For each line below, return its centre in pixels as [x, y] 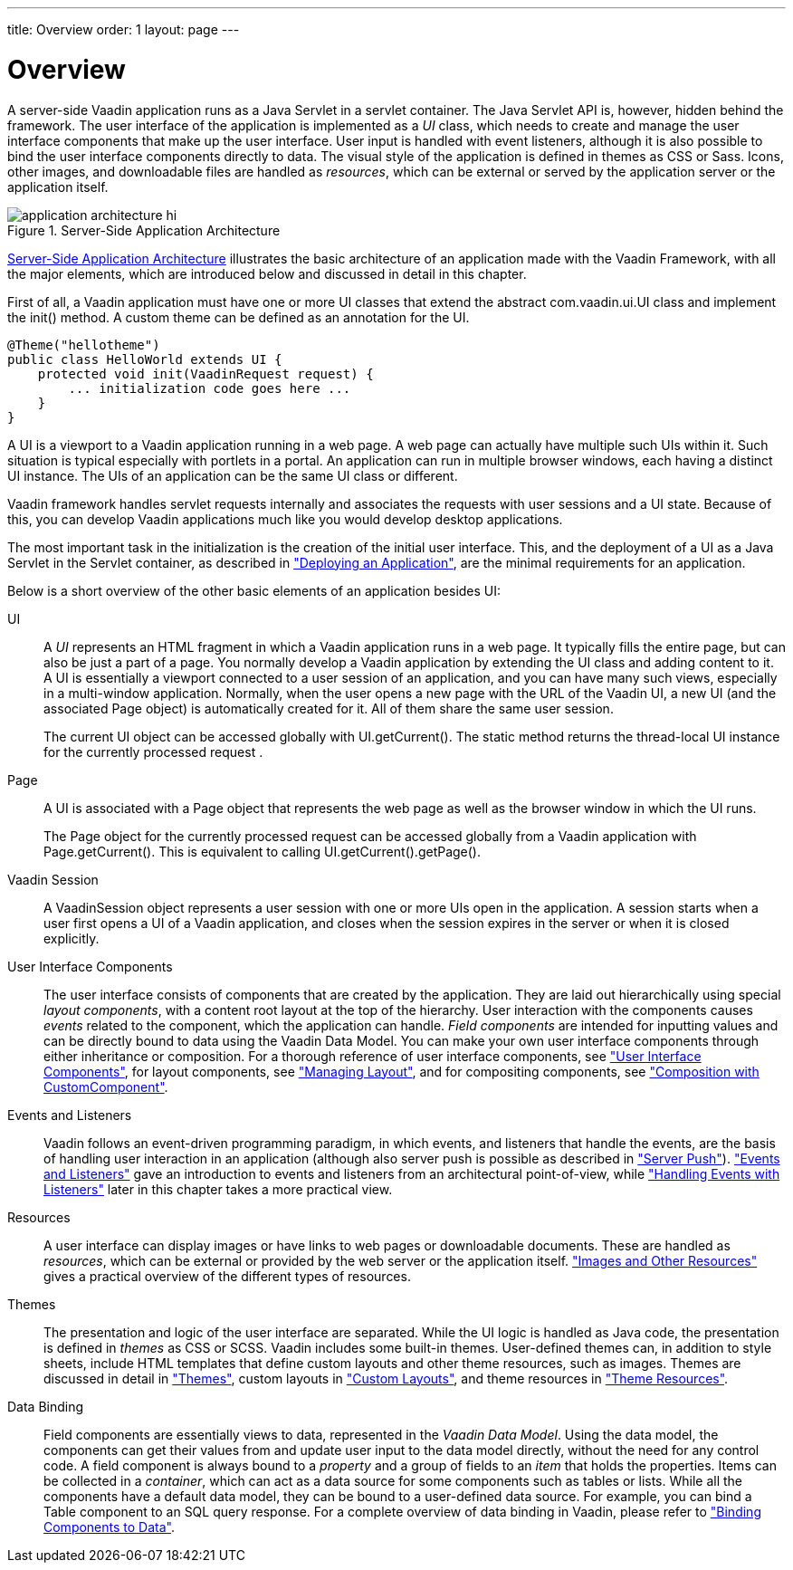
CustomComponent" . [106, 1087]
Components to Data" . [109, 1527]
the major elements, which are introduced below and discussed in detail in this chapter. [267, 273]
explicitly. [72, 938]
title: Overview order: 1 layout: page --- [124, 29]
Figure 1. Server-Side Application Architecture [144, 230]
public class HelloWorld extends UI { [145, 359]
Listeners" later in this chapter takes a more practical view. [218, 1189]
